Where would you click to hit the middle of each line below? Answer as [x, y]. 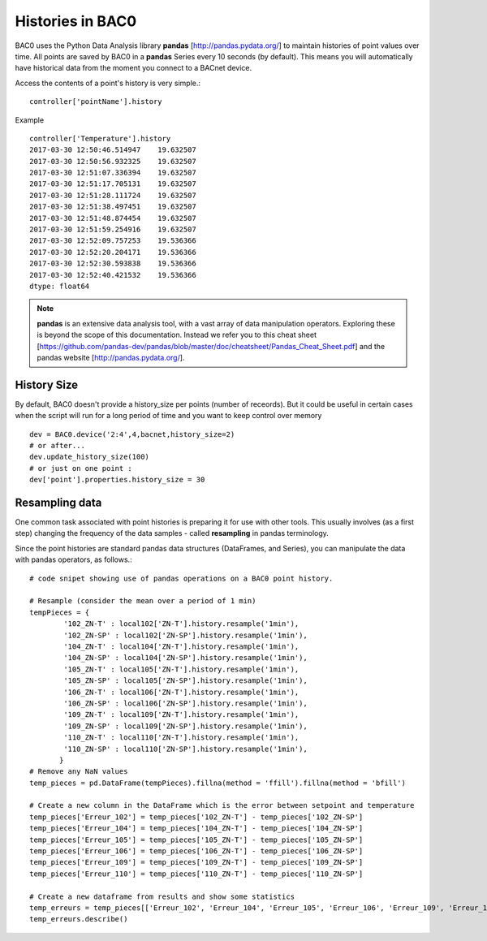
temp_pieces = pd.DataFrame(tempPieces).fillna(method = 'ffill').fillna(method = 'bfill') [218, 783]
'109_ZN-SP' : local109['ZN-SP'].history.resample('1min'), [185, 726]
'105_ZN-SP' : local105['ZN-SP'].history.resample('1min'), [185, 681]
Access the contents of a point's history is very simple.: [108, 83]
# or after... [57, 445]
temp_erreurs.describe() [79, 919]
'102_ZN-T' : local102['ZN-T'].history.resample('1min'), [181, 624]
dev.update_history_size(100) [90, 457]
